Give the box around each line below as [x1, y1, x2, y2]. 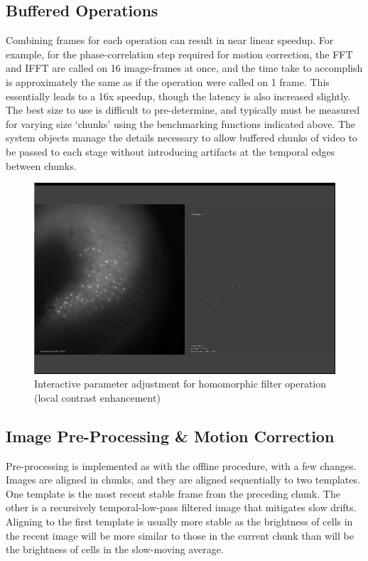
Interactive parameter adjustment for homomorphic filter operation [34, 376, 327, 391]
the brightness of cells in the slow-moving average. [6, 542, 224, 557]
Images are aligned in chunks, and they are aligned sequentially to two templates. [6, 472, 360, 487]
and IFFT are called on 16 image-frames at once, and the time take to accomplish [6, 60, 363, 75]
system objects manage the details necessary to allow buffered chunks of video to [6, 130, 357, 145]
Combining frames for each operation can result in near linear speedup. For [6, 33, 334, 48]
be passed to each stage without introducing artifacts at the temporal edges [6, 144, 335, 159]
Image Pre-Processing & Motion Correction [6, 424, 335, 447]
